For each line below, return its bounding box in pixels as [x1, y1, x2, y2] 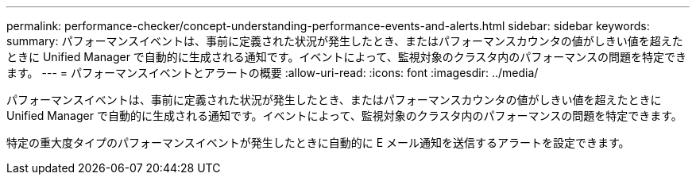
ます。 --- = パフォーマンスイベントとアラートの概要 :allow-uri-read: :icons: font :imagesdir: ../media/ [6, 66, 539, 79]
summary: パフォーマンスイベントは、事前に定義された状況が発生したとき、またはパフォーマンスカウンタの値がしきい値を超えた [6, 34, 683, 48]
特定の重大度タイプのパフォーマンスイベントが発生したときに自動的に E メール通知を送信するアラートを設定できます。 [6, 136, 630, 149]
